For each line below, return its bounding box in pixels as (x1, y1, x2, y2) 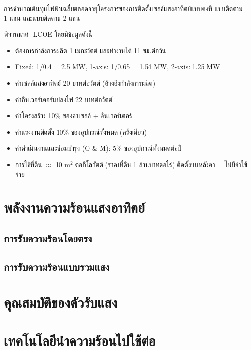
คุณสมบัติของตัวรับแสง (4, 292, 118, 312)
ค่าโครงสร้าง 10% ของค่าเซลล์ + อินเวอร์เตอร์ (15, 111, 133, 121)
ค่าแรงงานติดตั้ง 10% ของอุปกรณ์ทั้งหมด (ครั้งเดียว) (15, 127, 147, 137)
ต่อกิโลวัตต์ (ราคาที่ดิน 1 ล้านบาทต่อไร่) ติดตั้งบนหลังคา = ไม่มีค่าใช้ (75, 159, 248, 169)
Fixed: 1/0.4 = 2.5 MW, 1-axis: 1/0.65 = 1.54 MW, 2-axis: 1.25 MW (15, 62, 220, 72)
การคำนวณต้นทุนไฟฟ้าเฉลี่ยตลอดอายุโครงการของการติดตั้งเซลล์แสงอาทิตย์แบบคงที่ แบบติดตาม (4, 3, 243, 13)
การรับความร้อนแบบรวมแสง (4, 259, 110, 274)
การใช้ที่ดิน (15, 159, 42, 169)
